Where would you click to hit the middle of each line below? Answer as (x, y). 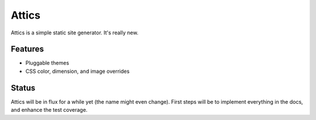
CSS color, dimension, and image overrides (78, 71)
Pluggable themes (47, 63)
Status (23, 88)
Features (27, 49)
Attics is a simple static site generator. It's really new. (75, 33)
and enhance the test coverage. (49, 110)
